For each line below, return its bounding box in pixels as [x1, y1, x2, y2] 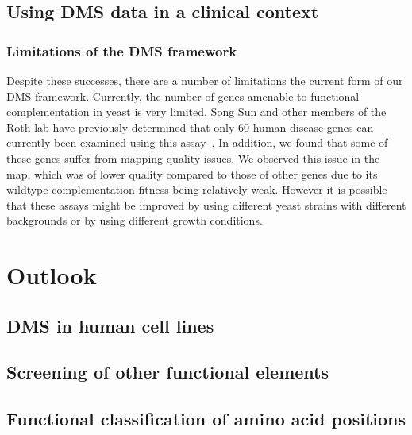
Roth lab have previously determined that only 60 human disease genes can [6, 118, 374, 135]
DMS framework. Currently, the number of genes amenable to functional [6, 87, 360, 104]
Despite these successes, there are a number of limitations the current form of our [6, 72, 403, 88]
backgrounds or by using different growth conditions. [6, 212, 263, 229]
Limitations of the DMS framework [6, 40, 237, 60]
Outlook [6, 259, 97, 291]
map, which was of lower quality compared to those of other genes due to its [6, 165, 378, 182]
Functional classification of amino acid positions [6, 406, 406, 431]
